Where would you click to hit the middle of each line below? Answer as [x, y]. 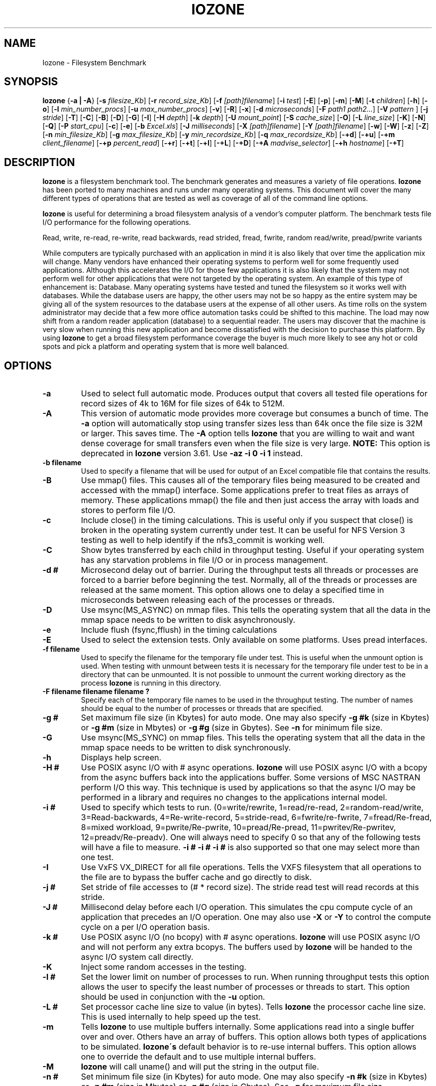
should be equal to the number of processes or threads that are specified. [202, 709]
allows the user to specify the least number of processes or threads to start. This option [245, 987]
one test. [97, 857]
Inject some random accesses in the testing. [163, 967]
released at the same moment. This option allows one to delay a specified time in [232, 590]
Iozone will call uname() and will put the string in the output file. [200, 1067]
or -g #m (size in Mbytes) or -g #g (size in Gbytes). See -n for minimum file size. [232, 728]
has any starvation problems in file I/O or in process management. [204, 560]
